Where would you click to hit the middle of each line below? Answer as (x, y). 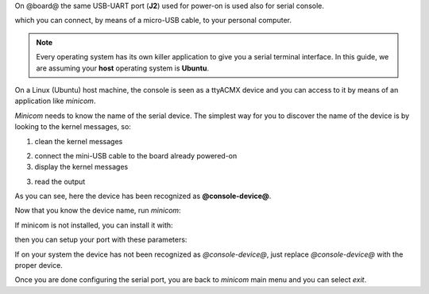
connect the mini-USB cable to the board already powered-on (136, 155)
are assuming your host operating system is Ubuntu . (123, 68)
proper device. (39, 265)
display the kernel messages (81, 167)
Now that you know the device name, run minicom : (98, 211)
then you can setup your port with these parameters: (101, 240)
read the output (60, 181)
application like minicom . (55, 101)
